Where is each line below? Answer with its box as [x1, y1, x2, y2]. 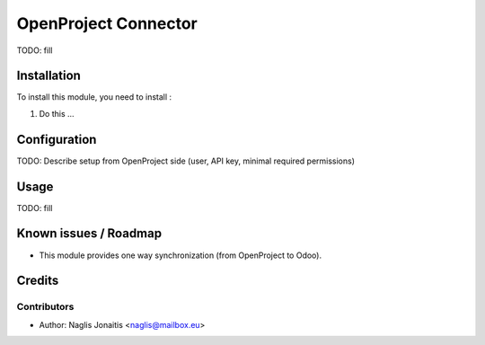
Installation [16, 68, 81, 84]
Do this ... [39, 108, 75, 119]
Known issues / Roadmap [16, 226, 162, 242]
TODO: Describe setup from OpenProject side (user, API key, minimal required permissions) [16, 155, 355, 166]
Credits [16, 273, 59, 288]
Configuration [16, 131, 97, 147]
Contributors [16, 301, 75, 314]
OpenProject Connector [16, 13, 198, 33]
